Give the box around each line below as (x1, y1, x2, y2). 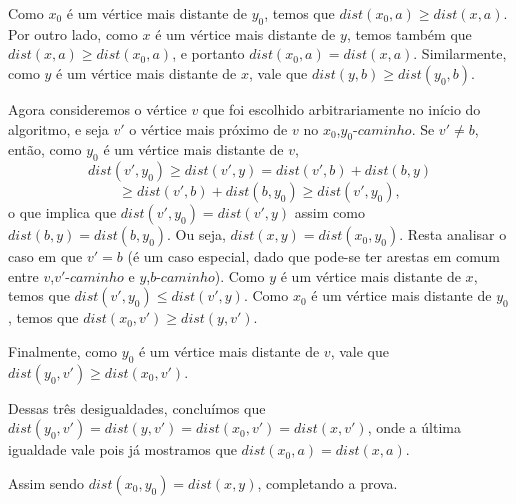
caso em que (8, 246, 83, 267)
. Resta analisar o (399, 224, 507, 245)
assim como (294, 202, 365, 223)
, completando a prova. (257, 472, 398, 493)
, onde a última (367, 417, 461, 438)
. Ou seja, (167, 224, 226, 245)
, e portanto (172, 43, 245, 64)
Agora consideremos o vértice (8, 98, 187, 119)
